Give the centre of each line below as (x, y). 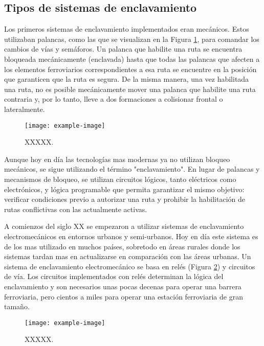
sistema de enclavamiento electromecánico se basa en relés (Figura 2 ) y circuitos (130, 266)
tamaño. (17, 306)
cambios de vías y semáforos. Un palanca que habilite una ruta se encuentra (123, 49)
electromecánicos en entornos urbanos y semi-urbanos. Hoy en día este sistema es (131, 236)
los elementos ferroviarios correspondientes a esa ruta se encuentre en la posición (130, 69)
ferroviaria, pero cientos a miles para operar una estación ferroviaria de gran (124, 296)
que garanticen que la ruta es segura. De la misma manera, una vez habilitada (127, 79)
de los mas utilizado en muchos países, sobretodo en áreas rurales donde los (122, 246)
